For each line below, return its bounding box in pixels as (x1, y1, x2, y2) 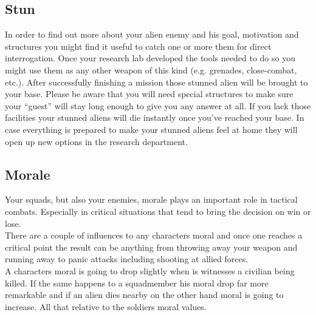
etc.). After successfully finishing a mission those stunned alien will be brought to (5, 75, 308, 88)
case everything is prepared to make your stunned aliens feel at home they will (5, 123, 298, 135)
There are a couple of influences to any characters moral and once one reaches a (5, 229, 303, 242)
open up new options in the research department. (5, 135, 188, 147)
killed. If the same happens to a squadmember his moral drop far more (5, 276, 269, 289)
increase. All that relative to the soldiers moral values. (5, 300, 207, 313)
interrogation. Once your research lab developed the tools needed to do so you (5, 52, 295, 64)
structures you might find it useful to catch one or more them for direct (5, 39, 272, 52)
